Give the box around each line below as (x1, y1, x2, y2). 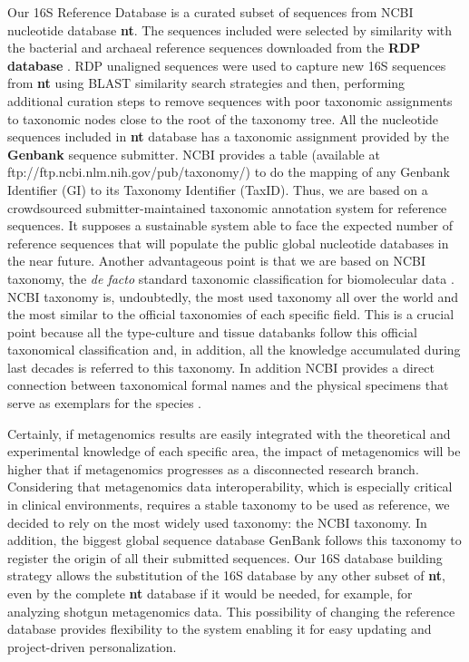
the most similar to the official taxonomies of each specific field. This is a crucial (7, 305, 454, 324)
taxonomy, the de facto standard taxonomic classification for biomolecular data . (7, 268, 454, 287)
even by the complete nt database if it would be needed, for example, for (7, 584, 413, 602)
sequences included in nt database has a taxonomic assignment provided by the (7, 127, 449, 146)
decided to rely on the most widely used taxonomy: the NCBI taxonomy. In (7, 512, 427, 531)
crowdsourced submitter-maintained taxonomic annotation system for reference (7, 198, 447, 217)
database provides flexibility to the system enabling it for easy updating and (7, 619, 432, 638)
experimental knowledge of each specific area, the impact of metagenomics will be (7, 442, 461, 461)
